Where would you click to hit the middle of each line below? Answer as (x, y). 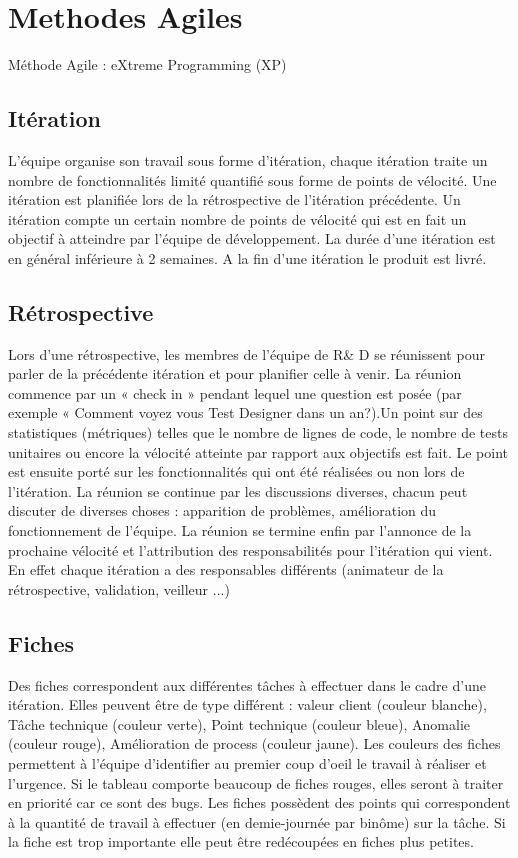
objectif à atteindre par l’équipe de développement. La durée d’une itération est (252, 238)
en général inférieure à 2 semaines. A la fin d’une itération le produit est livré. (247, 257)
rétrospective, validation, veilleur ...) (119, 588)
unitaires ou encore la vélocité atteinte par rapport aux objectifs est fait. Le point (258, 451)
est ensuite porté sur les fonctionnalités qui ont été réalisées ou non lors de (236, 471)
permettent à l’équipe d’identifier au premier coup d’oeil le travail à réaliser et (247, 762)
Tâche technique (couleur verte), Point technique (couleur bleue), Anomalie (239, 723)
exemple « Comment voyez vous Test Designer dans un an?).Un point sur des (245, 412)
